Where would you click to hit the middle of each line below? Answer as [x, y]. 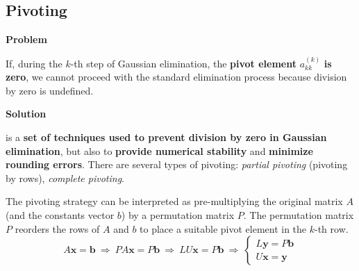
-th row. [332, 228]
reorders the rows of [57, 228]
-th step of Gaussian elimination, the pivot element [183, 63]
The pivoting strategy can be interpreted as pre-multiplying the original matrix [174, 201]
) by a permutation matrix [178, 214]
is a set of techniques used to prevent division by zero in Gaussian [166, 137]
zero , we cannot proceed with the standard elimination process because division [176, 77]
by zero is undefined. [50, 90]
